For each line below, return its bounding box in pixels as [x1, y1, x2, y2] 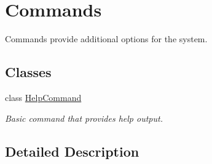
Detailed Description [5, 141, 139, 160]
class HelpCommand [5, 91, 82, 103]
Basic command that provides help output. [5, 111, 163, 124]
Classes [5, 62, 52, 81]
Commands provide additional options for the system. [5, 32, 208, 45]
